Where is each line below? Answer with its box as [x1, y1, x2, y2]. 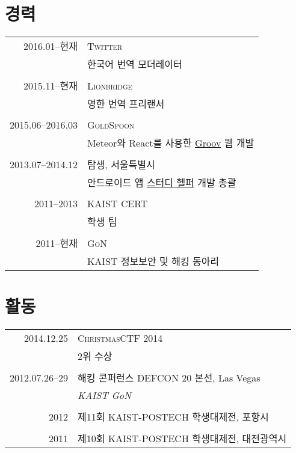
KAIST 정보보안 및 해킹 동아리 [87, 254, 220, 269]
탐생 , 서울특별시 [87, 157, 155, 172]
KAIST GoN [77, 388, 131, 403]
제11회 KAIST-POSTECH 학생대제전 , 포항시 [77, 410, 269, 424]
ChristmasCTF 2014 [77, 331, 163, 345]
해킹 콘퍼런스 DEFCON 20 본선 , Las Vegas [77, 371, 261, 385]
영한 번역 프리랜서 [87, 97, 165, 111]
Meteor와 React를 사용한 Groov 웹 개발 [87, 136, 254, 150]
